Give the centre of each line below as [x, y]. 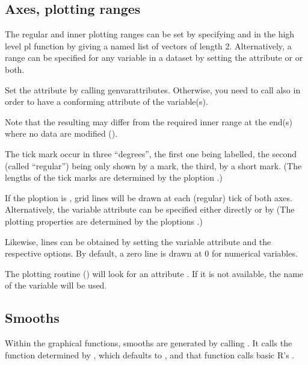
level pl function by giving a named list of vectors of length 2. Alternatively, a [148, 45]
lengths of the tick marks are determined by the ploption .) [114, 177]
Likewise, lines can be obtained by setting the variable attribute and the [138, 241]
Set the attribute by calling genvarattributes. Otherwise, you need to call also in [153, 89]
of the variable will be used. [56, 285]
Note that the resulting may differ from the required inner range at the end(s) [149, 121]
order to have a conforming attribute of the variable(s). [106, 101]
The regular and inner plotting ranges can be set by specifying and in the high [150, 34]
